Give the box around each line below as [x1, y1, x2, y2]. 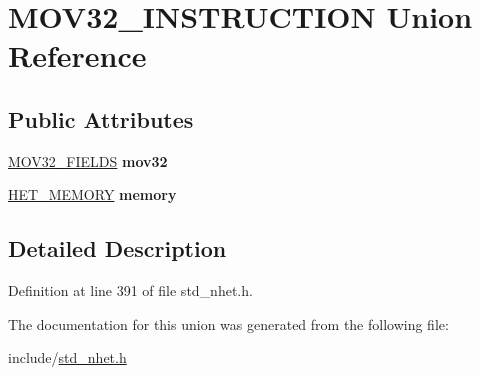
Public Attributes [8, 103, 194, 134]
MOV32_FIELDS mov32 [8, 150, 168, 171]
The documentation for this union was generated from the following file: [8, 313, 449, 334]
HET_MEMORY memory [8, 184, 177, 205]
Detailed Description [8, 233, 227, 264]
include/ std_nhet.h [8, 347, 127, 368]
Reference [8, 35, 147, 76]
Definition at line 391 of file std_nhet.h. [8, 280, 253, 301]
